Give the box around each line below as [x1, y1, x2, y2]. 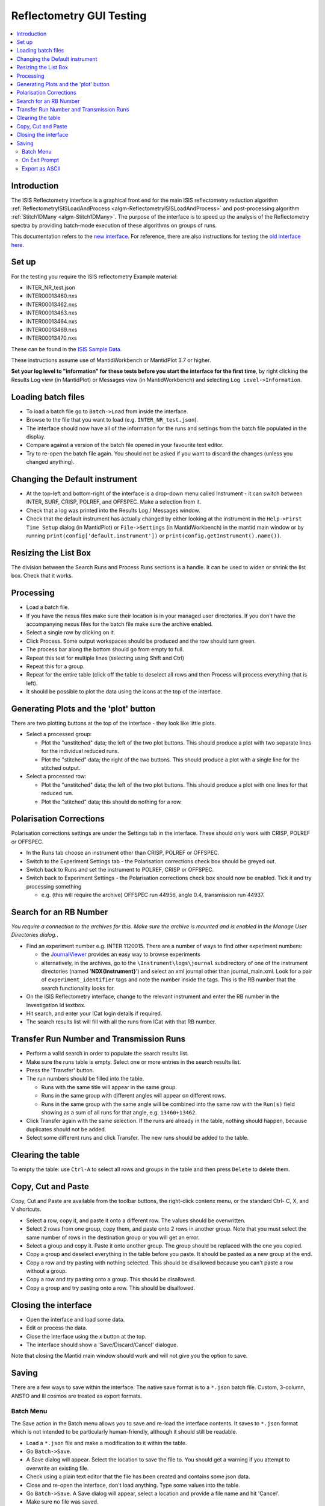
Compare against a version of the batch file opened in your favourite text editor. [26, 442, 224, 449]
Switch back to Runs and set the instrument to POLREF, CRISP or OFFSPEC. [26, 866, 214, 873]
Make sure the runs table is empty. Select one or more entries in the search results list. [26, 1058, 241, 1066]
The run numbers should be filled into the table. [26, 1075, 144, 1083]
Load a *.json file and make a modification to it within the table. [26, 1439, 187, 1446]
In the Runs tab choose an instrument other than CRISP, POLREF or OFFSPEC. [26, 849, 220, 857]
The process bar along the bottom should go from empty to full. [26, 646, 184, 653]
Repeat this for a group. [26, 663, 85, 670]
